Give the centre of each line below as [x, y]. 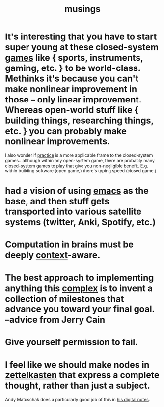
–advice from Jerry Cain [55, 320]
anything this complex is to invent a [79, 288]
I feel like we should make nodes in [77, 364]
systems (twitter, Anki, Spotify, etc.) [81, 222]
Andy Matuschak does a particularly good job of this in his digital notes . [78, 399]
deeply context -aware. [53, 255]
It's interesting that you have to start [81, 37]
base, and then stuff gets [57, 201]
